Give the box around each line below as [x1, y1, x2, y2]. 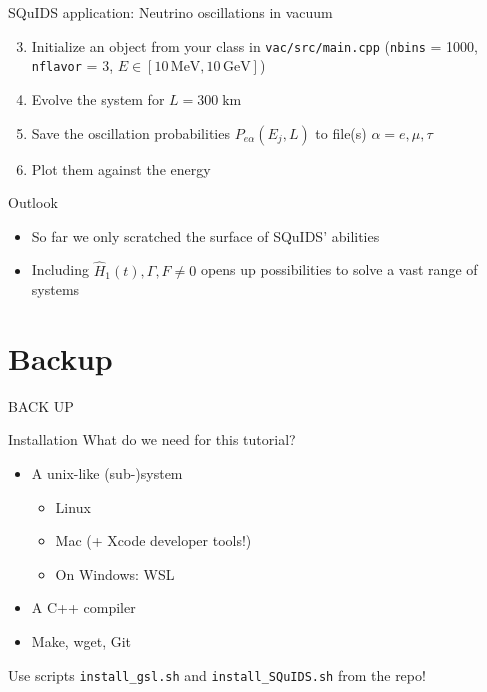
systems [31, 279, 80, 300]
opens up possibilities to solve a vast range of [200, 259, 478, 280]
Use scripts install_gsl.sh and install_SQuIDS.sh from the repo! [8, 664, 426, 685]
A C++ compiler [31, 597, 136, 618]
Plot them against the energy [31, 158, 211, 179]
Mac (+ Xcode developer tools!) [55, 530, 252, 551]
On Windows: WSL [55, 563, 175, 584]
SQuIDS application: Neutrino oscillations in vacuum [8, 2, 333, 22]
